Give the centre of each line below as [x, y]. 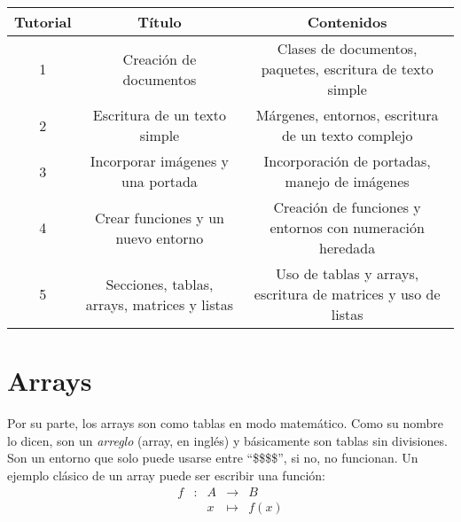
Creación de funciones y [347, 207]
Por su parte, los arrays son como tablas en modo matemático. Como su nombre [225, 423]
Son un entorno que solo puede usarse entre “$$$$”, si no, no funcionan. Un [213, 458]
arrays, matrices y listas [160, 304]
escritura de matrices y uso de [347, 294]
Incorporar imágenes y [160, 161]
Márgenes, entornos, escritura [347, 115]
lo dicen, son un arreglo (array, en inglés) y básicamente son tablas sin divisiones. [227, 440]
